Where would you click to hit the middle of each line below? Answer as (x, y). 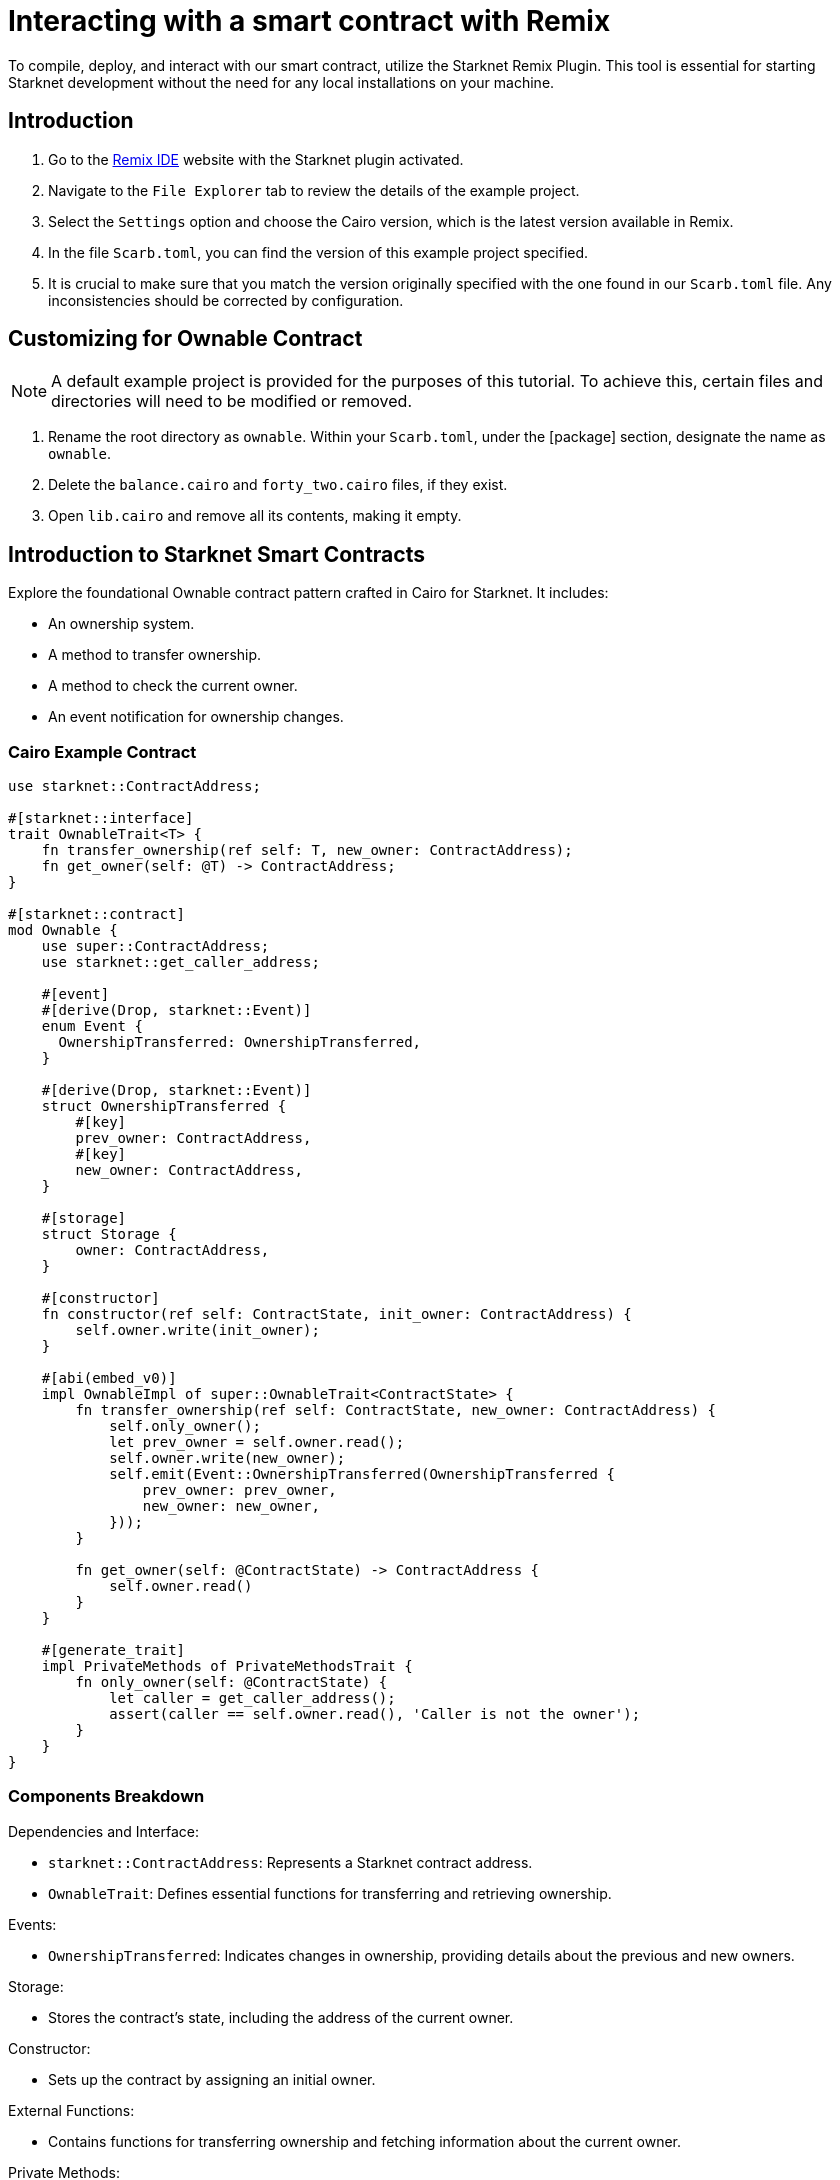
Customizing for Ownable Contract (185, 339)
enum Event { (92, 1026)
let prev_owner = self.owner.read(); (257, 1442)
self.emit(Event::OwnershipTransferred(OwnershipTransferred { (362, 1474)
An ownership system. (121, 624)
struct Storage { (109, 1234)
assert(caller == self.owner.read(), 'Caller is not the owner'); (375, 1714)
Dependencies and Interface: (103, 1831)
